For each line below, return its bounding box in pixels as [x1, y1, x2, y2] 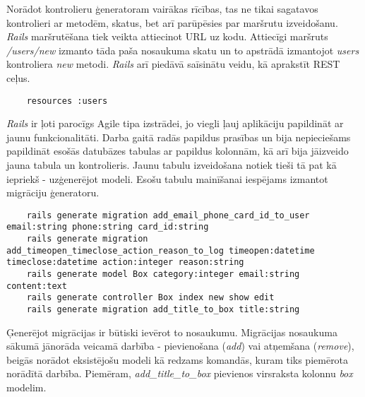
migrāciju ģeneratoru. [6, 185, 100, 200]
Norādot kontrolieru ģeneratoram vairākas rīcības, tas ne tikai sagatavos [6, 1, 318, 16]
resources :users [26, 95, 108, 106]
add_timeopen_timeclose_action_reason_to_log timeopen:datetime [6, 245, 315, 256]
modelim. [6, 380, 47, 395]
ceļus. [6, 70, 30, 85]
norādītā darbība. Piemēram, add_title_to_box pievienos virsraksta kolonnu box [6, 366, 353, 381]
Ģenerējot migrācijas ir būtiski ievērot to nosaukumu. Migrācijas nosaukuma [6, 324, 337, 339]
